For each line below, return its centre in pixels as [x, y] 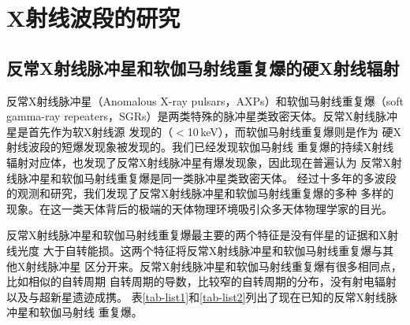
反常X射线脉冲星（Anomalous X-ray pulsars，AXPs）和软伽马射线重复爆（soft [205, 100]
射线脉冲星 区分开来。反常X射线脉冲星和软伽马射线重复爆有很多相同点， [214, 266]
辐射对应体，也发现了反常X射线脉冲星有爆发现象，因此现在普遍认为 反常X [199, 162]
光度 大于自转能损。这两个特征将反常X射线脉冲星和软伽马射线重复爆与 [200, 250]
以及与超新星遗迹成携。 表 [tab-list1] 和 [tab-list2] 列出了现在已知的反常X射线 [197, 296]
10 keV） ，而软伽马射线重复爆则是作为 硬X [294, 131]
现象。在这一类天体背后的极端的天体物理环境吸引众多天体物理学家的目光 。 [199, 208]
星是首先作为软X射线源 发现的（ [90, 131]
